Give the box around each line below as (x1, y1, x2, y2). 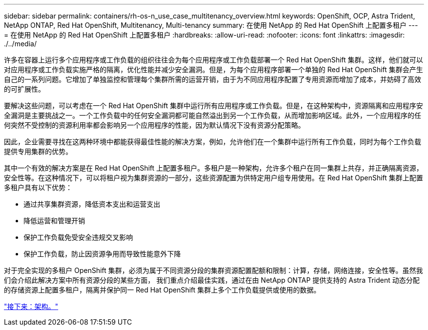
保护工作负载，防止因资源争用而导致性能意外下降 (23, 250, 181, 258)
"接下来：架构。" (4, 302, 59, 311)
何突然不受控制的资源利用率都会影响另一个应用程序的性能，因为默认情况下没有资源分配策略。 (4, 121, 305, 129)
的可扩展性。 (4, 85, 45, 93)
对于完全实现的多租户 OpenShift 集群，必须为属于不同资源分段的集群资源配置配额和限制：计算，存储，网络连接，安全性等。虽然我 (4, 266, 423, 274)
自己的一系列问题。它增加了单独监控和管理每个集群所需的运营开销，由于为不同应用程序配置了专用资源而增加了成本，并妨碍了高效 (4, 75, 421, 83)
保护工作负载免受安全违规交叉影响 (23, 233, 133, 241)
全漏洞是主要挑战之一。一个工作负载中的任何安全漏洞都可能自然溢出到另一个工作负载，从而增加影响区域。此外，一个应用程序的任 (4, 111, 421, 119)
